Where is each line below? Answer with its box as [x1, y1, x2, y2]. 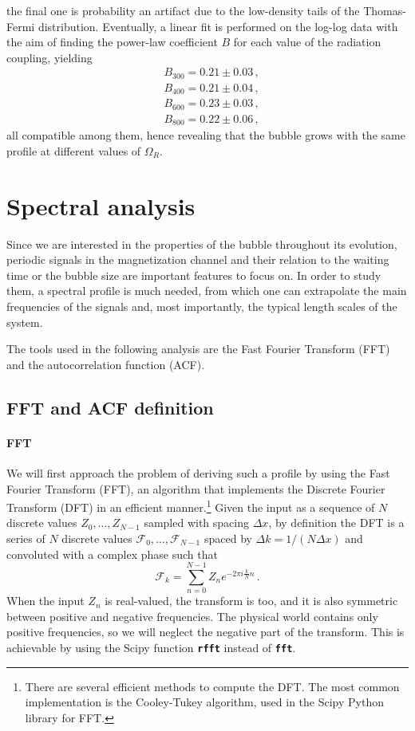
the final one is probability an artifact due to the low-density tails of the [6, 2, 360, 18]
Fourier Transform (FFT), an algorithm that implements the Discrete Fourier [6, 480, 385, 497]
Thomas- [363, 2, 406, 18]
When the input [6, 592, 85, 609]
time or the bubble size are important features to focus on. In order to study [6, 266, 381, 283]
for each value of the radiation [233, 33, 381, 50]
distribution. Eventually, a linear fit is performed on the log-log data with [38, 18, 398, 34]
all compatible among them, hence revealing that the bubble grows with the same [6, 127, 405, 143]
